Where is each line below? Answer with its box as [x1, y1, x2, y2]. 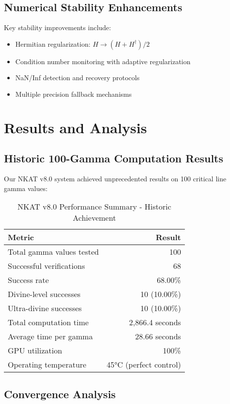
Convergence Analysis [4, 386, 116, 401]
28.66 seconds [135, 331, 181, 342]
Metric [8, 231, 34, 243]
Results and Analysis [4, 117, 147, 137]
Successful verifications [8, 260, 85, 272]
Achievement [73, 212, 116, 224]
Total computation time [8, 316, 89, 328]
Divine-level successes [8, 288, 81, 300]
